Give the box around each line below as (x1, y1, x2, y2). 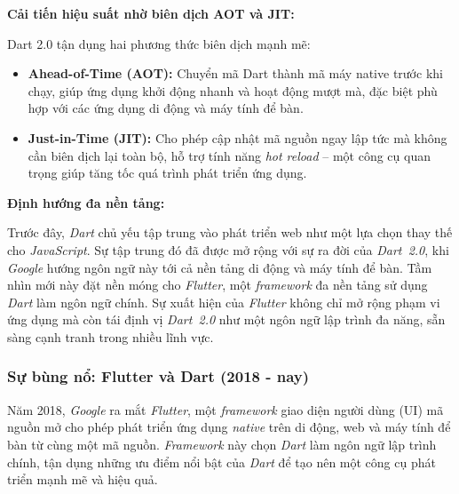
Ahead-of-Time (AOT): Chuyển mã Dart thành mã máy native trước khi (28, 64, 443, 83)
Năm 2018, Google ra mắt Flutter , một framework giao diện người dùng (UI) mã (7, 400, 444, 418)
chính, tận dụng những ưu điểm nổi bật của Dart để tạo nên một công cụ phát (7, 452, 436, 471)
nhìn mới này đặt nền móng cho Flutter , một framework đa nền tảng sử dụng (7, 275, 428, 294)
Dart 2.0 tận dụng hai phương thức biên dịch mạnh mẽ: (7, 34, 311, 52)
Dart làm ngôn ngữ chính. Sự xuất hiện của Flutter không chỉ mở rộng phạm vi (7, 292, 440, 311)
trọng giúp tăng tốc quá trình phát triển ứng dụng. (28, 163, 307, 182)
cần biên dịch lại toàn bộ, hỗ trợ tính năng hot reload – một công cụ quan (28, 146, 431, 164)
